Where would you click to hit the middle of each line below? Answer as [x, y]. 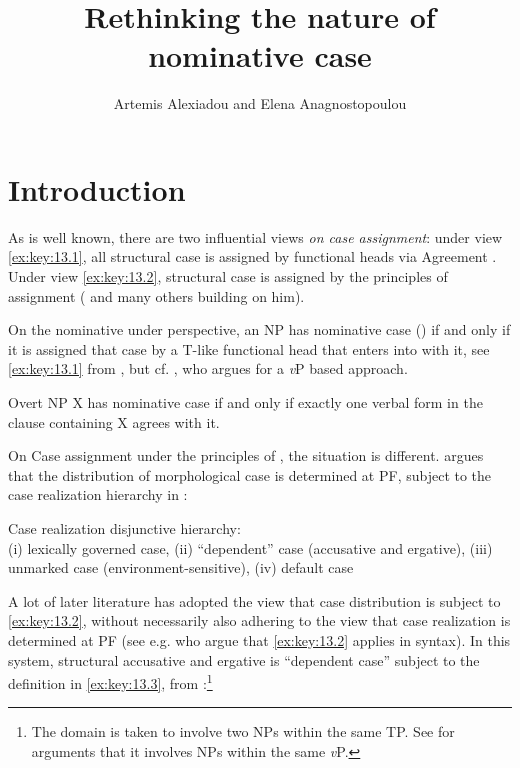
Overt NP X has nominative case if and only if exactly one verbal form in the [245, 402]
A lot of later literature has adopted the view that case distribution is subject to [254, 600]
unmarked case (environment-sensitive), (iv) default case [181, 567]
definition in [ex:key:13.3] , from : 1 [110, 681]
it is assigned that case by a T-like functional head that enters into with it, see [249, 348]
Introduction [97, 188]
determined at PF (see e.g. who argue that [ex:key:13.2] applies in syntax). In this [259, 639]
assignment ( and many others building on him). [156, 295]
